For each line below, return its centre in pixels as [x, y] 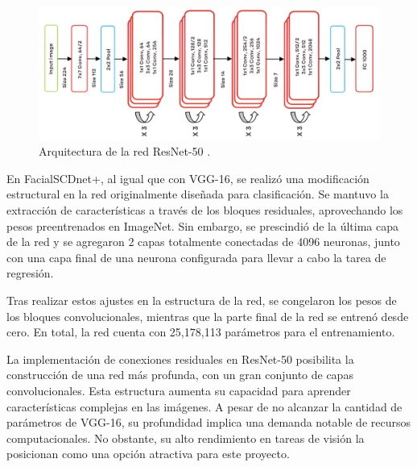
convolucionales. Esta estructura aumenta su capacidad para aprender [179, 390]
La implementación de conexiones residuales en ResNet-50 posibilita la [180, 359]
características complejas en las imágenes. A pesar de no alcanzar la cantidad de [204, 406]
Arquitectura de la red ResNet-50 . [125, 151]
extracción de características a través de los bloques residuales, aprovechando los [205, 210]
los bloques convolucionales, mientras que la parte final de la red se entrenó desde [208, 316]
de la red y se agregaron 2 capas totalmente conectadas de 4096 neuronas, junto [203, 242]
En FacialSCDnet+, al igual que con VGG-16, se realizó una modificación [188, 178]
